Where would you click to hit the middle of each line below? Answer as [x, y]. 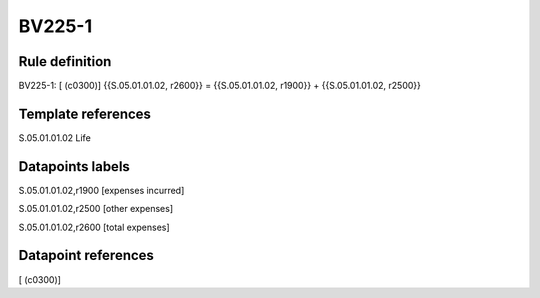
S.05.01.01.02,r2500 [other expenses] [96, 209]
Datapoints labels [74, 166]
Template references [85, 113]
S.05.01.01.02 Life [55, 137]
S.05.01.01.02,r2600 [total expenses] [94, 227]
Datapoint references [86, 255]
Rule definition [65, 61]
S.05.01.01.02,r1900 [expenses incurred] [101, 190]
